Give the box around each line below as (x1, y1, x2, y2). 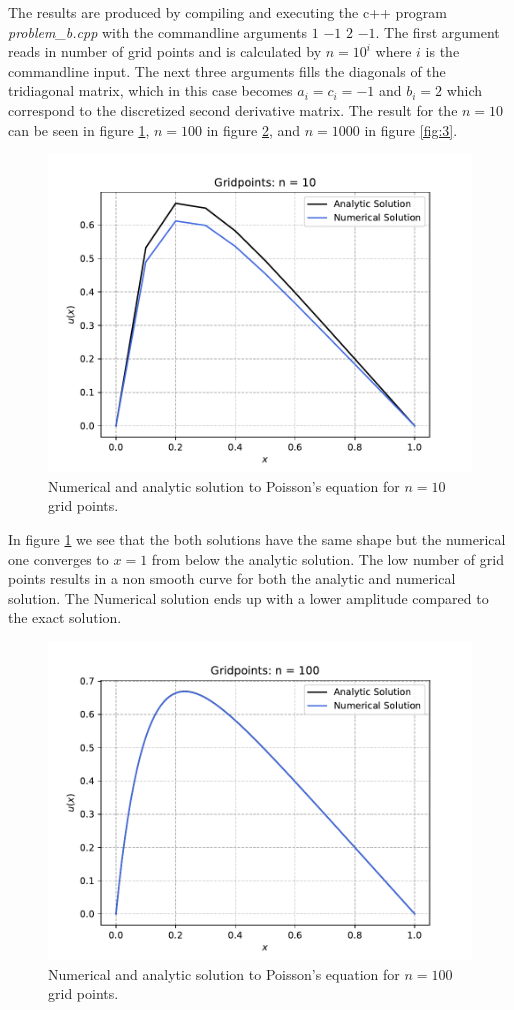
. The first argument (375, 21, 500, 42)
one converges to (8, 548, 109, 569)
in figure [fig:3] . (364, 119, 458, 140)
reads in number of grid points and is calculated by (8, 41, 322, 62)
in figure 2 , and (206, 119, 301, 140)
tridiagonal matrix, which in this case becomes (8, 80, 293, 101)
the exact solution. (8, 607, 122, 628)
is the (425, 41, 460, 62)
